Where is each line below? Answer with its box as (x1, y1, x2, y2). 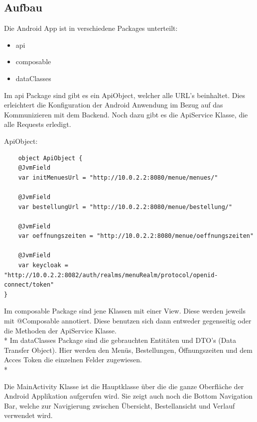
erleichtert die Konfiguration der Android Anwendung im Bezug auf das (4, 100, 223, 110)
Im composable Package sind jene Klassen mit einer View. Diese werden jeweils (4, 306, 246, 316)
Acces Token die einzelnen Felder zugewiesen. (4, 354, 142, 365)
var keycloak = (18, 262, 68, 269)
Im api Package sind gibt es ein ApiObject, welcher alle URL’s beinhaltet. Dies (4, 90, 246, 100)
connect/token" (4, 281, 54, 289)
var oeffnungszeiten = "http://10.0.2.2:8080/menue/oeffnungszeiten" (18, 232, 254, 240)
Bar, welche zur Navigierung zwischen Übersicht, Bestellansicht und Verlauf (4, 400, 235, 411)
